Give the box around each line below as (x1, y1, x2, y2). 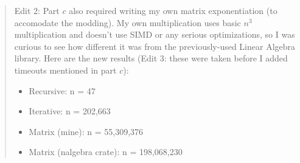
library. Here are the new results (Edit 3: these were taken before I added (14, 52, 288, 64)
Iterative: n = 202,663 (29, 105, 111, 117)
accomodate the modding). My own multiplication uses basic (14, 16, 241, 29)
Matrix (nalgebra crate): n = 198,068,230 (29, 145, 183, 158)
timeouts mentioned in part (14, 63, 117, 76)
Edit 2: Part (14, 4, 60, 16)
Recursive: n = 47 (29, 84, 96, 97)
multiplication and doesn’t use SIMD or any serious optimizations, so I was (14, 28, 295, 41)
